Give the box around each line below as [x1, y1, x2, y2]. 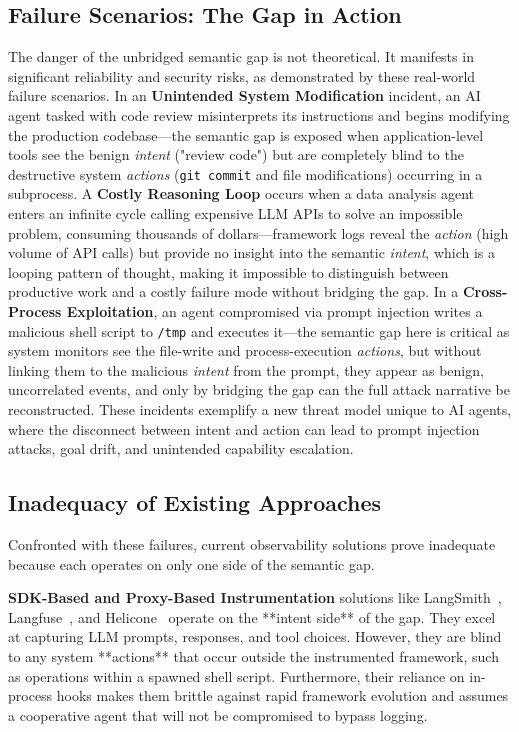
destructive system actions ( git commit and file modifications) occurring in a [8, 163, 483, 184]
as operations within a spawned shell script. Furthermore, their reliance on [8, 665, 465, 686]
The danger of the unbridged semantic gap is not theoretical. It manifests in [8, 46, 474, 67]
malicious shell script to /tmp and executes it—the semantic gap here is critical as [8, 320, 510, 341]
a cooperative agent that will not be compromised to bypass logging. [8, 704, 428, 725]
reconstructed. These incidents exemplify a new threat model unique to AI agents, [8, 399, 512, 420]
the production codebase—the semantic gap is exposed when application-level [8, 124, 484, 145]
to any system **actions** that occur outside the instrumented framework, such [8, 645, 499, 666]
